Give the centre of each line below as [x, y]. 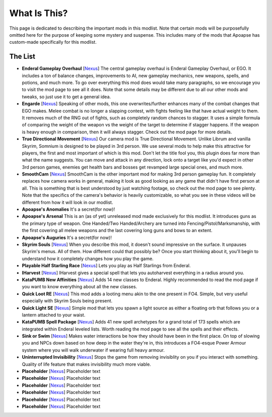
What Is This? [39, 13]
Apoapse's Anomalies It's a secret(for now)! [69, 209]
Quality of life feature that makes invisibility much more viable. [86, 364]
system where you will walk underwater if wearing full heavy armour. [93, 350]
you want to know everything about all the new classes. [80, 287]
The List [22, 57]
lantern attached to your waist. [54, 315]
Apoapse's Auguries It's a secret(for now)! [67, 237]
